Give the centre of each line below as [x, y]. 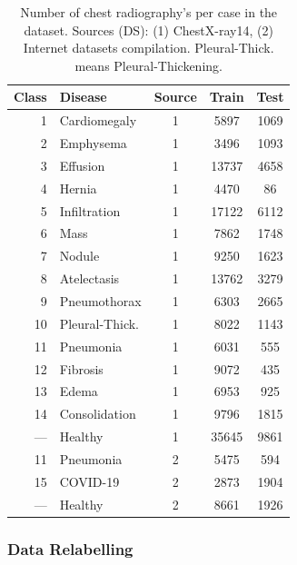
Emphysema [93, 143]
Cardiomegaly [98, 120]
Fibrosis [81, 368]
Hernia [78, 188]
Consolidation [98, 414]
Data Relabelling [70, 548]
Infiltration [90, 210]
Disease [83, 97]
